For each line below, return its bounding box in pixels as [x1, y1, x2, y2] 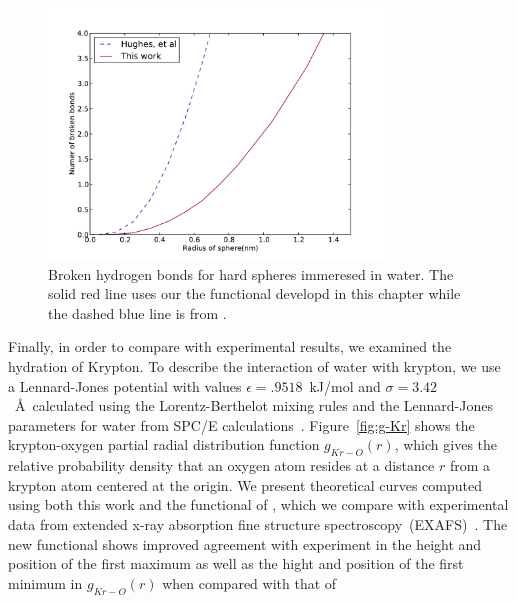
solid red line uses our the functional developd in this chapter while [48, 283, 461, 304]
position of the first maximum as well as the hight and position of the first [8, 553, 464, 574]
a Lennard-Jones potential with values [8, 375, 242, 396]
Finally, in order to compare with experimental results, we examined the [8, 336, 452, 357]
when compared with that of [162, 572, 337, 593]
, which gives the [394, 434, 498, 455]
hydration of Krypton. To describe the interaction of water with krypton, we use [8, 355, 501, 376]
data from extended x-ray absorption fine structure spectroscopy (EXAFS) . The [8, 513, 508, 534]
